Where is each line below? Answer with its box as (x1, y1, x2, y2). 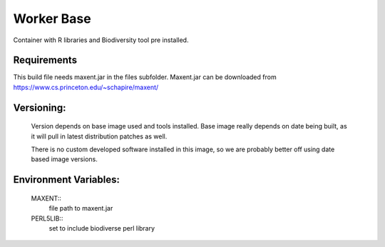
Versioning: (13, 101, 66, 114)
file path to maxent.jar (48, 204, 113, 213)
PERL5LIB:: (31, 214, 63, 223)
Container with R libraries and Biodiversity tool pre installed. (13, 36, 189, 44)
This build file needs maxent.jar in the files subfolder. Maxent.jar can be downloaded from (13, 73, 277, 81)
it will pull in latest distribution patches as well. (31, 132, 168, 141)
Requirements (13, 54, 78, 66)
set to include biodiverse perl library (48, 224, 155, 232)
